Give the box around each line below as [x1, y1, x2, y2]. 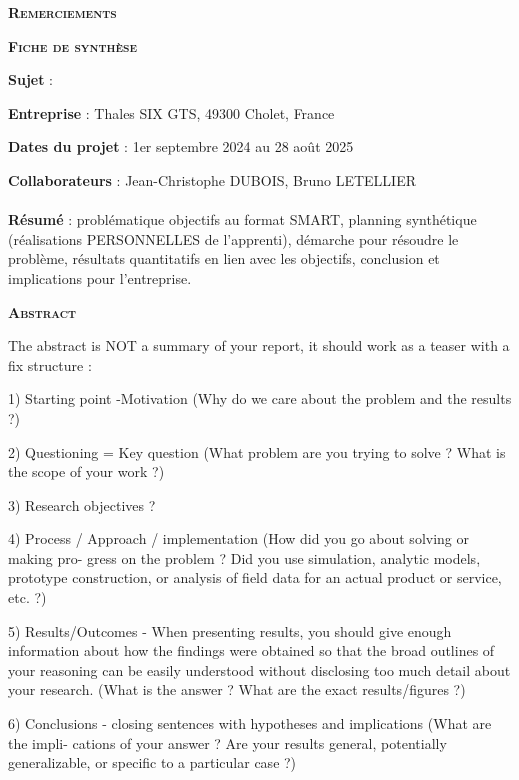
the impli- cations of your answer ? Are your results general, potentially [8, 732, 447, 753]
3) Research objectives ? [8, 494, 156, 515]
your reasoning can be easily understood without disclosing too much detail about [8, 659, 511, 680]
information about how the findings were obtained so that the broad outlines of [8, 640, 495, 661]
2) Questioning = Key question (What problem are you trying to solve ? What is [8, 441, 506, 462]
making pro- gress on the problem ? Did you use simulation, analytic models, [8, 547, 481, 568]
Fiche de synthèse [8, 35, 138, 56]
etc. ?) [8, 587, 47, 608]
